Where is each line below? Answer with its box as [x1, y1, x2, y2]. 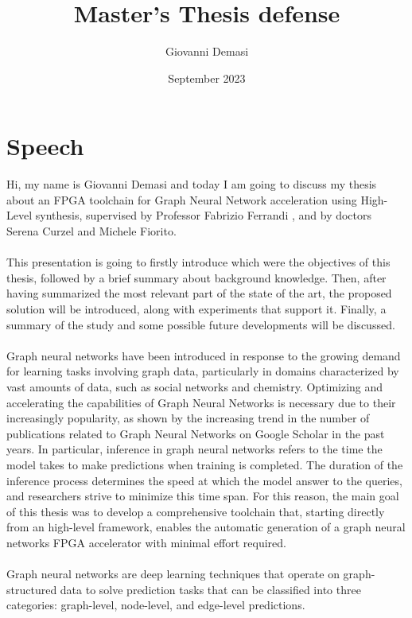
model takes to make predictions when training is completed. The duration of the [6, 456, 403, 472]
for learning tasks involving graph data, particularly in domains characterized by [6, 363, 399, 379]
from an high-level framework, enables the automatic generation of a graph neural [6, 519, 406, 535]
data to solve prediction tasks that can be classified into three [60, 581, 361, 597]
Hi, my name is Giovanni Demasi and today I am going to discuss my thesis [6, 176, 377, 192]
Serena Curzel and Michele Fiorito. [6, 223, 177, 239]
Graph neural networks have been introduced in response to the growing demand [6, 347, 401, 363]
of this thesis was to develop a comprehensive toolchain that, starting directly [6, 503, 385, 519]
